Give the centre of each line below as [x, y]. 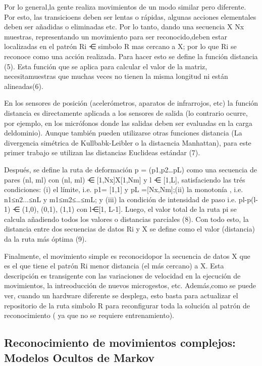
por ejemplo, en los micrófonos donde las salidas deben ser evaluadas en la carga [128, 123]
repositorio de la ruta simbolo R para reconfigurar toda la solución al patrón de [127, 305]
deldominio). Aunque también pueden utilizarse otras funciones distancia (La [123, 133]
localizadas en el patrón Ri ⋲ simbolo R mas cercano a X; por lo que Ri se [120, 46]
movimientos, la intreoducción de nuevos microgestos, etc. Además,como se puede [130, 285]
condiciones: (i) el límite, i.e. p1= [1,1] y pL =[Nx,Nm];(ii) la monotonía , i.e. [124, 189]
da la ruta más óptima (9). [45, 239]
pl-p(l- [248, 199]
